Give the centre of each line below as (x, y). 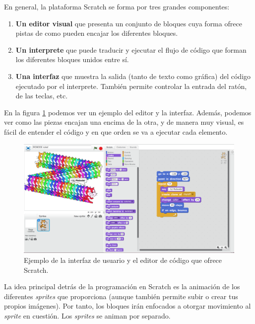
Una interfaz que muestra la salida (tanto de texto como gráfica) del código (133, 76)
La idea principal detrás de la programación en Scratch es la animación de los (122, 286)
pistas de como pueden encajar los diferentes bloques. (97, 33)
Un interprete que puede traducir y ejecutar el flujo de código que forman (131, 49)
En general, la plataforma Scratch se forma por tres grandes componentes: (117, 6)
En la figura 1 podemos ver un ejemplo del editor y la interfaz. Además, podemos (128, 112)
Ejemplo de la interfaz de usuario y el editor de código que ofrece (123, 260)
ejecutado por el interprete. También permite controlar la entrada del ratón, (131, 86)
